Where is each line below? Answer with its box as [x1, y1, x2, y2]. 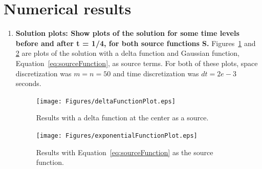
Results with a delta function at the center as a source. [36, 112, 209, 123]
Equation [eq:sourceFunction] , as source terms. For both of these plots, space [15, 57, 258, 68]
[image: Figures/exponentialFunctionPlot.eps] [36, 132, 198, 139]
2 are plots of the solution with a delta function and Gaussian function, [15, 48, 240, 58]
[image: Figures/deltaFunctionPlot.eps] [36, 97, 176, 105]
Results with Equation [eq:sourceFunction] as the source [36, 146, 213, 157]
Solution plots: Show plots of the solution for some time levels [15, 28, 239, 38]
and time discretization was [113, 68, 199, 78]
